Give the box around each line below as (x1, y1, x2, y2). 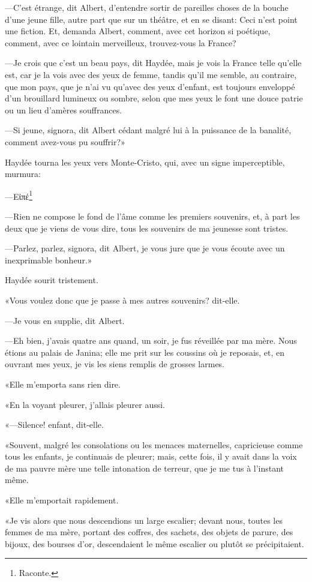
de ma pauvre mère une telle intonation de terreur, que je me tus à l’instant (5, 461, 284, 474)
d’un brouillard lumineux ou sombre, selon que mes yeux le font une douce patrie (5, 92, 303, 104)
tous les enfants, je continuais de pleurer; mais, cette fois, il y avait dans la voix (5, 450, 297, 463)
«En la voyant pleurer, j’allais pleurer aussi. (5, 398, 166, 410)
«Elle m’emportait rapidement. (5, 494, 119, 506)
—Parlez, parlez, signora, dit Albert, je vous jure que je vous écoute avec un (5, 242, 285, 254)
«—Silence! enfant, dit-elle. (5, 418, 104, 431)
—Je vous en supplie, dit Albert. (5, 314, 125, 326)
